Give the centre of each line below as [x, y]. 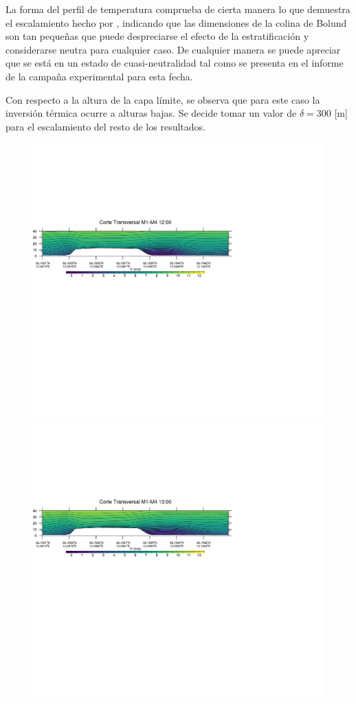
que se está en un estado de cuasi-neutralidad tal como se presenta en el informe [175, 63]
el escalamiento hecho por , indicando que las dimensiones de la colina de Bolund [176, 22]
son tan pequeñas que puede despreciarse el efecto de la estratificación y [157, 36]
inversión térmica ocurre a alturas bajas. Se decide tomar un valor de [151, 113]
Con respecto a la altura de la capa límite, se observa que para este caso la [163, 99]
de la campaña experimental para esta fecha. [99, 76]
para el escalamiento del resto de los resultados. [105, 126]
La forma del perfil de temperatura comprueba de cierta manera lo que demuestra [178, 9]
